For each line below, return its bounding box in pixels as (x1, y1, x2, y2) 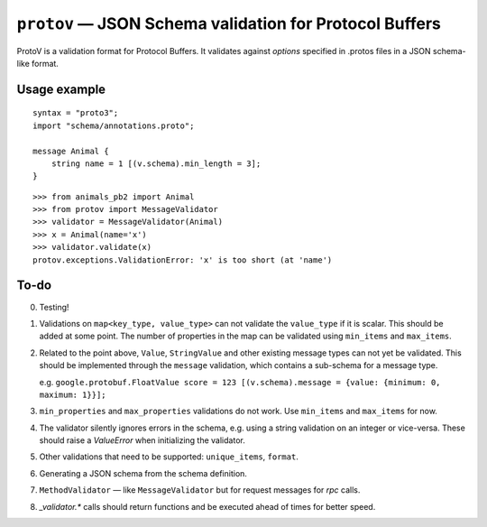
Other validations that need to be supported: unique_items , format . (39, 451, 299, 462)
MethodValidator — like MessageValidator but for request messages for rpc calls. (39, 485, 361, 495)
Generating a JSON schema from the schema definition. (39, 467, 248, 478)
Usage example (16, 81, 106, 97)
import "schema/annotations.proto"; (32, 120, 195, 131)
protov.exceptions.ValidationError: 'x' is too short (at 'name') (32, 254, 333, 265)
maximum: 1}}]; (39, 389, 107, 400)
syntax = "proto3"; (32, 108, 119, 118)
